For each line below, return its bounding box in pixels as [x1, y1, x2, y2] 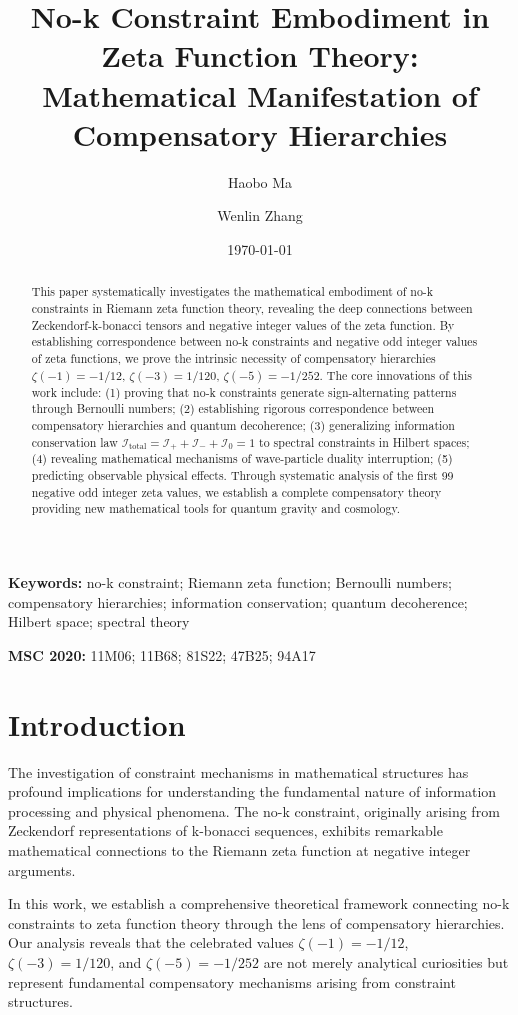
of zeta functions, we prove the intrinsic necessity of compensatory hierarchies [31, 349, 436, 366]
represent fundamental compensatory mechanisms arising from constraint [8, 971, 456, 992]
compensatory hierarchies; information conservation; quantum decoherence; [8, 591, 468, 612]
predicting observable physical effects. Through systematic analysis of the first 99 [31, 467, 454, 484]
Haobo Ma [227, 171, 293, 192]
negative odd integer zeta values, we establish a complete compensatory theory [31, 483, 442, 500]
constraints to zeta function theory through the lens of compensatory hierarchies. [8, 912, 505, 933]
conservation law [31, 433, 118, 450]
